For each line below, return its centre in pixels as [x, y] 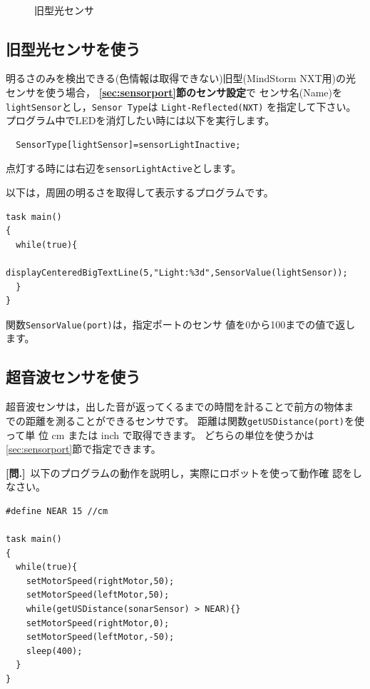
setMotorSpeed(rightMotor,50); [100, 581]
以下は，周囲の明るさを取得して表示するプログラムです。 [140, 192]
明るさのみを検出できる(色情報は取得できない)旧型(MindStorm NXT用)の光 [181, 78]
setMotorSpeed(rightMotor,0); [98, 623]
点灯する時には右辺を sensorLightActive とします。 [124, 168]
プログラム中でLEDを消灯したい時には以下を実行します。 [140, 120]
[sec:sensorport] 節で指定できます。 [83, 449]
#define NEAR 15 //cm [57, 511]
